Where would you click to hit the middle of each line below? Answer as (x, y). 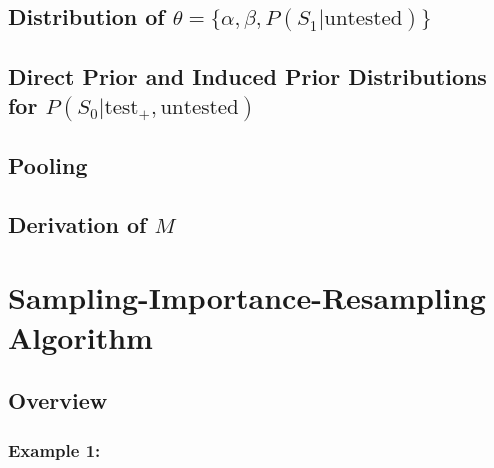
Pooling (48, 165)
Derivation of (77, 223)
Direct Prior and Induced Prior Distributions (247, 75)
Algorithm (80, 336)
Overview (58, 400)
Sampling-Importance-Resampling (247, 297)
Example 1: (54, 449)
